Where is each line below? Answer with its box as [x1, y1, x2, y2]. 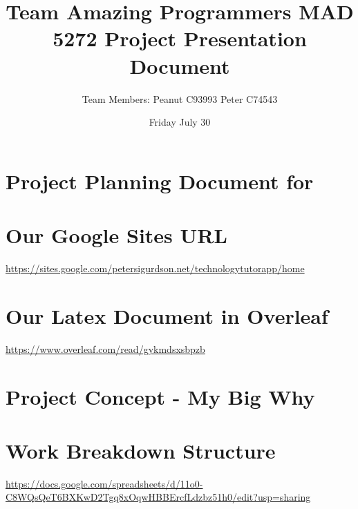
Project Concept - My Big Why [6, 382, 315, 410]
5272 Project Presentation [53, 24, 307, 52]
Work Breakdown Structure [6, 436, 276, 464]
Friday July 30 [149, 115, 211, 129]
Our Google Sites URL [6, 221, 227, 249]
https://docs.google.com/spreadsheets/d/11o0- [6, 476, 203, 490]
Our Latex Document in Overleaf [6, 301, 328, 329]
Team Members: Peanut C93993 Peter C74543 [82, 91, 278, 106]
